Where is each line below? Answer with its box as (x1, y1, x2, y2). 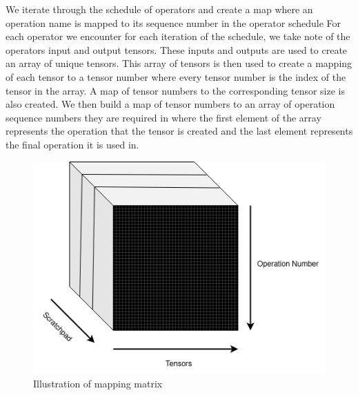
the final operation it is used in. (6, 137, 139, 151)
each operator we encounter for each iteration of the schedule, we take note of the (6, 29, 350, 44)
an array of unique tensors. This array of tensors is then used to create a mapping (6, 56, 352, 70)
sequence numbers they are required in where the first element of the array (6, 110, 321, 124)
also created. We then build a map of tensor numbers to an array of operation (6, 97, 335, 111)
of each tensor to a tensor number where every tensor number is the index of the (6, 69, 346, 84)
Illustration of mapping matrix (33, 376, 163, 391)
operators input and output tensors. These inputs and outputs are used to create (6, 42, 348, 57)
